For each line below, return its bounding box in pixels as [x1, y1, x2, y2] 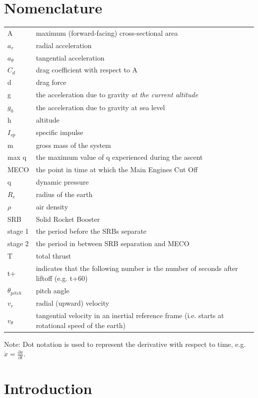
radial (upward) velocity [36, 298, 109, 308]
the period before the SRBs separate [36, 226, 147, 236]
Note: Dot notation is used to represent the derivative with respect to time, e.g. [4, 338, 246, 349]
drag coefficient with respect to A [36, 65, 138, 75]
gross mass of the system [36, 139, 111, 150]
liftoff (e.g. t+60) [36, 272, 88, 283]
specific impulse [36, 127, 83, 137]
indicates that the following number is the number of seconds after [36, 263, 238, 273]
